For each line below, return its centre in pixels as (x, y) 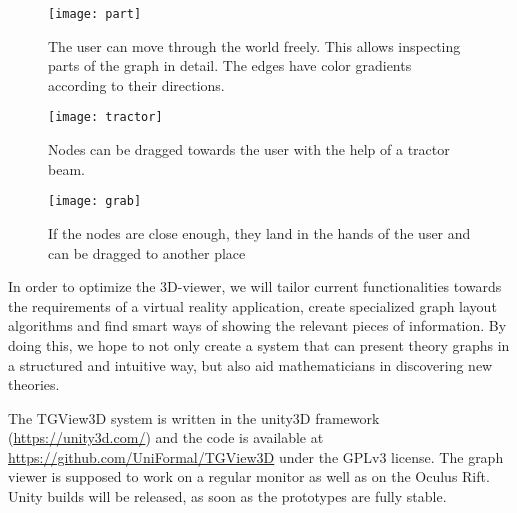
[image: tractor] (105, 117)
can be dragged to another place (147, 252)
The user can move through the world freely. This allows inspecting (254, 45)
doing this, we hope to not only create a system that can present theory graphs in (259, 344)
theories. (34, 384)
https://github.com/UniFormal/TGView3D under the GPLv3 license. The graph (256, 456)
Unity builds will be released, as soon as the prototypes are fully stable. (227, 496)
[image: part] (95, 14)
